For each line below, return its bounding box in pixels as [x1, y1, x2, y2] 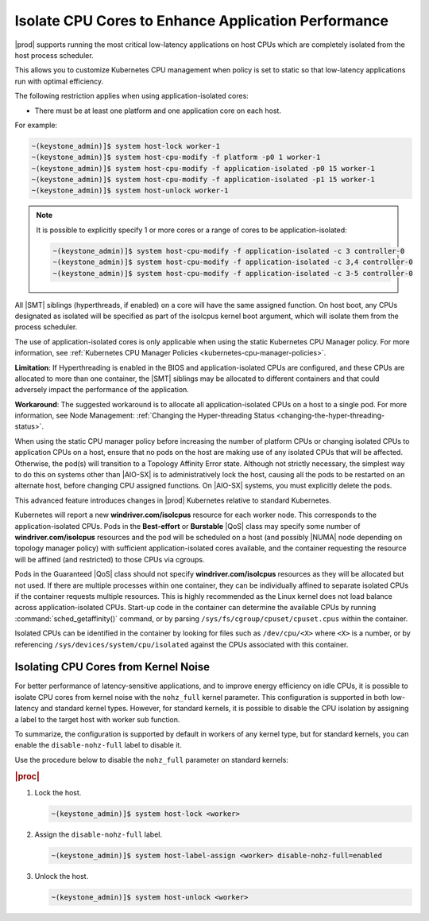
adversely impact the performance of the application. [14, 385, 190, 394]
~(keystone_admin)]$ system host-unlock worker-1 [31, 186, 229, 195]
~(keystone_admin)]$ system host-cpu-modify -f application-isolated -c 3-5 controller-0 [52, 269, 413, 278]
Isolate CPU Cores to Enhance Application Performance [14, 12, 389, 29]
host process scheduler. [14, 50, 95, 60]
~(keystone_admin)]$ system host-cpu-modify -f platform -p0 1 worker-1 [31, 153, 321, 162]
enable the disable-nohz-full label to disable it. [14, 740, 182, 750]
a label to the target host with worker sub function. [14, 714, 180, 724]
